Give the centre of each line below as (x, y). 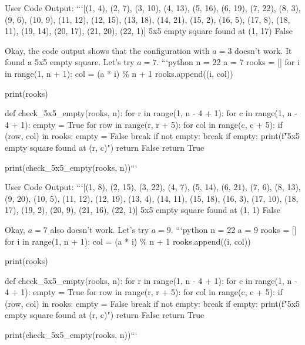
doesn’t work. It (263, 50)
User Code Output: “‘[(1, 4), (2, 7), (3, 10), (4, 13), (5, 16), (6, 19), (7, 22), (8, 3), (153, 8)
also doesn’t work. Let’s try (100, 229)
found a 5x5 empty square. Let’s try (70, 62)
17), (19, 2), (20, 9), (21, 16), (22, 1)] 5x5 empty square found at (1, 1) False (143, 210)
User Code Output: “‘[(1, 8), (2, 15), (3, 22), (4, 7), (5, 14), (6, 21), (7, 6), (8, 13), (153, 187)
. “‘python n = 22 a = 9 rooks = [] (234, 229)
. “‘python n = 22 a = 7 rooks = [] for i (228, 62)
